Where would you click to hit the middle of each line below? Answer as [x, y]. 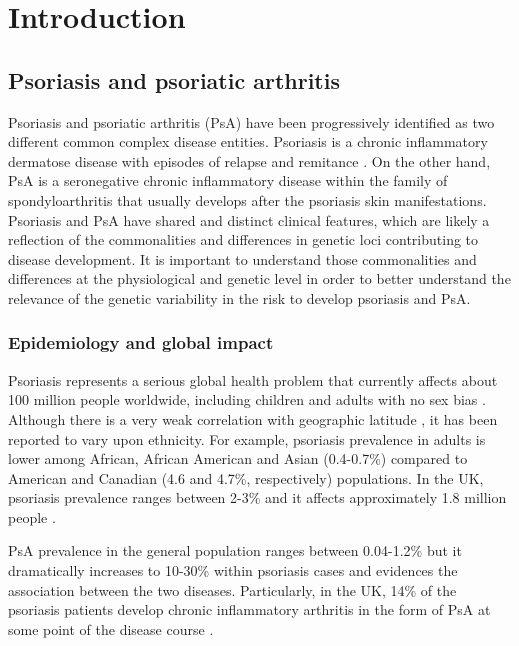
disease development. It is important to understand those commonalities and [242, 258]
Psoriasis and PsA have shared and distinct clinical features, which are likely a [249, 219]
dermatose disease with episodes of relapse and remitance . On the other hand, [249, 160]
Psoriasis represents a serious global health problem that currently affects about [253, 379]
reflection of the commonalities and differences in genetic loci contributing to [243, 239]
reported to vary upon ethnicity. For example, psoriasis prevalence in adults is [247, 438]
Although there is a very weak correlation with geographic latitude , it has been [253, 418]
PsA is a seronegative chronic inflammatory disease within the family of [228, 180]
